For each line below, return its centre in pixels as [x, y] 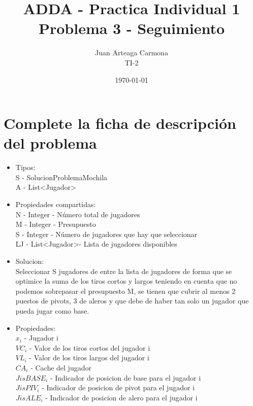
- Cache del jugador [61, 367]
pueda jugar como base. [52, 310]
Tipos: [25, 167]
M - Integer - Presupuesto [56, 224]
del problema [50, 143]
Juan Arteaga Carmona [132, 53]
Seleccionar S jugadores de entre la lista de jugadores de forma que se [124, 271]
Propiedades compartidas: [56, 204]
